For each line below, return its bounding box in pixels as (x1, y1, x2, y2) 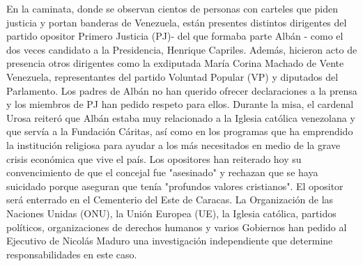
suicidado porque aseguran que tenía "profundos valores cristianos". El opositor (6, 178, 343, 193)
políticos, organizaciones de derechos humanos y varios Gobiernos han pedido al (6, 219, 347, 234)
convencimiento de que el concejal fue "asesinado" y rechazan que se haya (6, 165, 318, 180)
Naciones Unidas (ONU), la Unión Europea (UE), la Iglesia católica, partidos (6, 205, 337, 220)
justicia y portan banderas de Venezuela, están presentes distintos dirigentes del (6, 15, 347, 29)
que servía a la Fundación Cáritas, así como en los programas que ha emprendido (6, 124, 353, 139)
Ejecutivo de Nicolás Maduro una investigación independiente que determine (6, 233, 333, 248)
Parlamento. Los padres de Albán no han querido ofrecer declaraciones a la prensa (6, 83, 357, 97)
